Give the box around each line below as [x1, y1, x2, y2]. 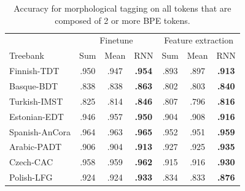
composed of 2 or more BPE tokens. [55, 13, 190, 26]
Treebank [9, 49, 44, 62]
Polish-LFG [9, 171, 53, 184]
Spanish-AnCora [9, 125, 71, 138]
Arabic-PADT [9, 140, 62, 153]
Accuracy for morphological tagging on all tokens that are [14, 2, 231, 14]
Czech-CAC [9, 155, 53, 168]
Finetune [99, 34, 133, 47]
